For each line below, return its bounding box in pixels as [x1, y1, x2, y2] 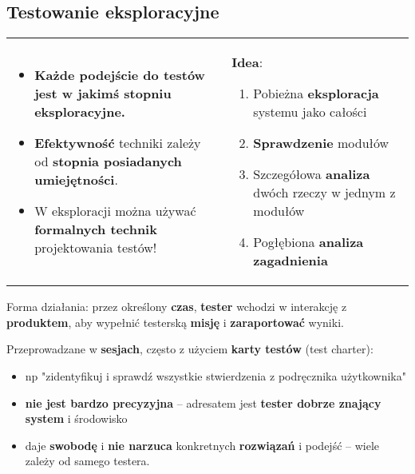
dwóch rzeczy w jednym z [253, 183, 396, 202]
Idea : [231, 53, 263, 72]
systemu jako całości [253, 102, 367, 121]
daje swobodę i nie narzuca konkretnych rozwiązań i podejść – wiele [25, 436, 380, 453]
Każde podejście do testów [34, 66, 205, 85]
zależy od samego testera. [25, 452, 150, 469]
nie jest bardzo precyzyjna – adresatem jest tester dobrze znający [25, 394, 381, 411]
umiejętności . [34, 170, 118, 189]
